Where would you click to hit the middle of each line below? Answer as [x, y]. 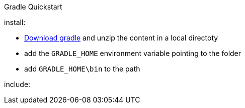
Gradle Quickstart [33, 7]
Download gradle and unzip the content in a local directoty [121, 38]
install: [15, 22]
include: [17, 84]
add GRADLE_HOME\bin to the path [82, 69]
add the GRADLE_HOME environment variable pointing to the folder [133, 53]
